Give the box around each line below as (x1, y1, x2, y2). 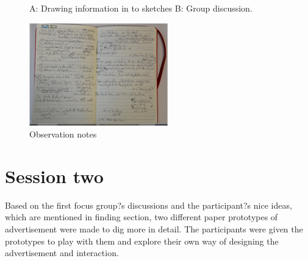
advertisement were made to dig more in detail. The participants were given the (5, 223, 303, 235)
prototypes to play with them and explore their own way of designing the (5, 234, 279, 247)
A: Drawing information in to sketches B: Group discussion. (29, 2, 252, 14)
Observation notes (29, 128, 97, 141)
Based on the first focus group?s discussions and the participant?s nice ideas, (5, 198, 292, 211)
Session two (5, 163, 104, 188)
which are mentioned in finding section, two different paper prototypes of (5, 211, 278, 223)
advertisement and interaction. (5, 246, 119, 259)
